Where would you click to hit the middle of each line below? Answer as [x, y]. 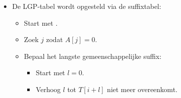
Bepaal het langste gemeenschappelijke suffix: [93, 56]
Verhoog [48, 89]
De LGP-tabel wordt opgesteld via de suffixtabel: [87, 6]
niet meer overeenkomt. [142, 89]
